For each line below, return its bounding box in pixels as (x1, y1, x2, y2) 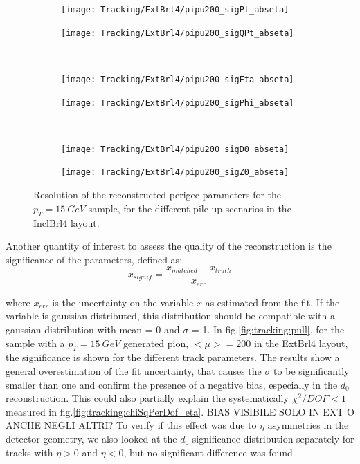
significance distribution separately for (192, 431, 354, 445)
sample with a (6, 335, 65, 350)
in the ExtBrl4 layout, (253, 335, 348, 350)
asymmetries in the (267, 418, 349, 432)
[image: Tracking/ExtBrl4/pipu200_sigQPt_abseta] (61, 28, 294, 38)
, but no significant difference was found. (123, 445, 296, 459)
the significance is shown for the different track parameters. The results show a (6, 350, 340, 364)
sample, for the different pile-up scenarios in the (88, 201, 291, 215)
